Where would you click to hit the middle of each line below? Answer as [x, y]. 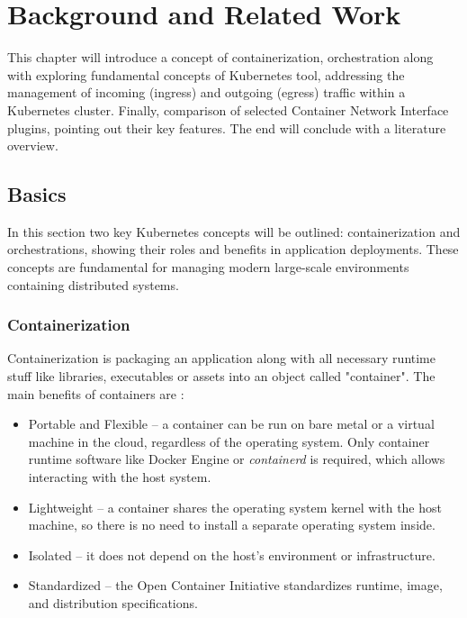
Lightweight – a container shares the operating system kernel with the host [235, 507]
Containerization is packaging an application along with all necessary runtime [221, 358]
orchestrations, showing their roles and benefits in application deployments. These [233, 249]
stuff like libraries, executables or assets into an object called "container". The [221, 376]
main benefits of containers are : [96, 393]
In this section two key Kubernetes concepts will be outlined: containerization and [234, 231]
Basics [37, 194]
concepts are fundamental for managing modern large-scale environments [208, 267]
